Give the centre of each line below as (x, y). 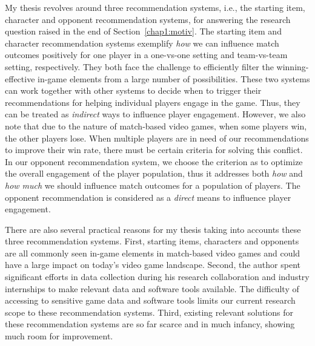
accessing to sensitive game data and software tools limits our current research (150, 300)
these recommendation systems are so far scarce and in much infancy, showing (150, 324)
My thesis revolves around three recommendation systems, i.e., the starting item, (155, 7)
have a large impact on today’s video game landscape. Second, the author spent (153, 265)
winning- (293, 66)
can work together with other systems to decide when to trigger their (133, 90)
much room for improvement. (59, 336)
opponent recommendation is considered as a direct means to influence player (148, 197)
